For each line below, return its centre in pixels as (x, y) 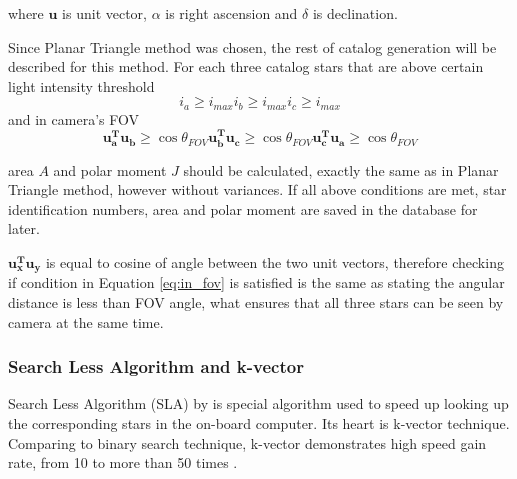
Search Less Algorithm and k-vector (156, 366)
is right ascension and (231, 13)
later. (24, 228)
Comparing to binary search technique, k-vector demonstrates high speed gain (247, 442)
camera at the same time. (86, 321)
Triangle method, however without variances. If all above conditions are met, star (257, 189)
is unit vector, (104, 13)
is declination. (355, 13)
